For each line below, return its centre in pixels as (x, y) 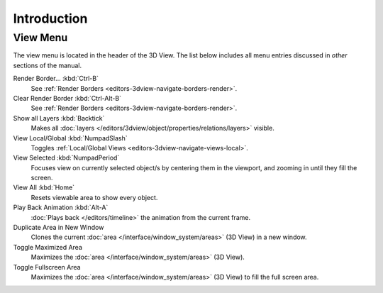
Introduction (50, 18)
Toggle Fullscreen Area (47, 267)
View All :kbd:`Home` (44, 187)
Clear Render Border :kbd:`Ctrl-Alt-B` (67, 98)
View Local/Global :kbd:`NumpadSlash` (70, 138)
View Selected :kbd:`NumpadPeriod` (66, 158)
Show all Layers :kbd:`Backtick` (59, 118)
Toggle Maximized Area (48, 247)
